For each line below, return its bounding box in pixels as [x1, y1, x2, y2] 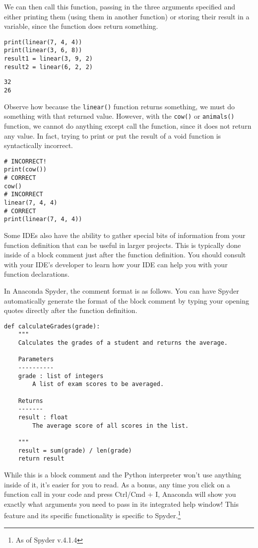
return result [18, 455, 64, 463]
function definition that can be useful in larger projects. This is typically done [4, 239, 241, 250]
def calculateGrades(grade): [4, 322, 100, 330]
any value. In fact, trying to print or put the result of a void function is [4, 130, 221, 141]
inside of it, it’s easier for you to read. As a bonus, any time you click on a [4, 479, 230, 489]
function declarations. [4, 269, 69, 279]
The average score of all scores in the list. [32, 422, 189, 429]
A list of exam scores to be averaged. [32, 381, 164, 388]
